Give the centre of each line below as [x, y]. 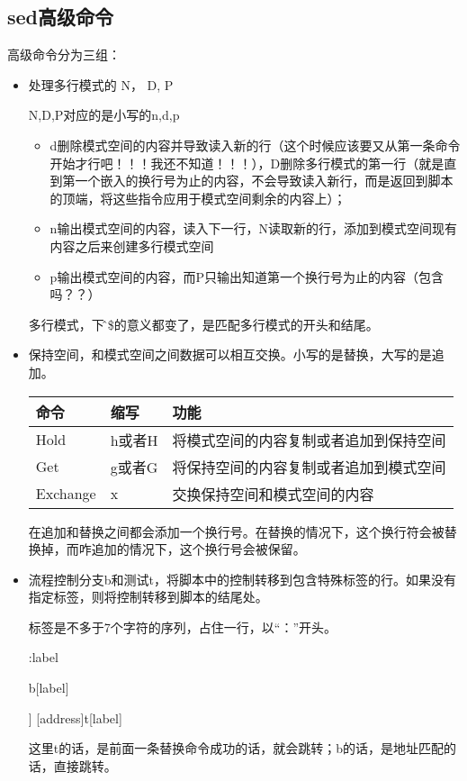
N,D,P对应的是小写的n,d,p [104, 115]
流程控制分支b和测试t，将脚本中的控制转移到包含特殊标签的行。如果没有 [242, 579]
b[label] [49, 688]
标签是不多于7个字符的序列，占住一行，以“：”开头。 [183, 627]
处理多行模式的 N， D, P [101, 84]
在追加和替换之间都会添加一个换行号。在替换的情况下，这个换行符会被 [236, 531]
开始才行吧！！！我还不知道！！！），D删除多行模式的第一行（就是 [247, 163]
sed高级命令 [61, 17]
